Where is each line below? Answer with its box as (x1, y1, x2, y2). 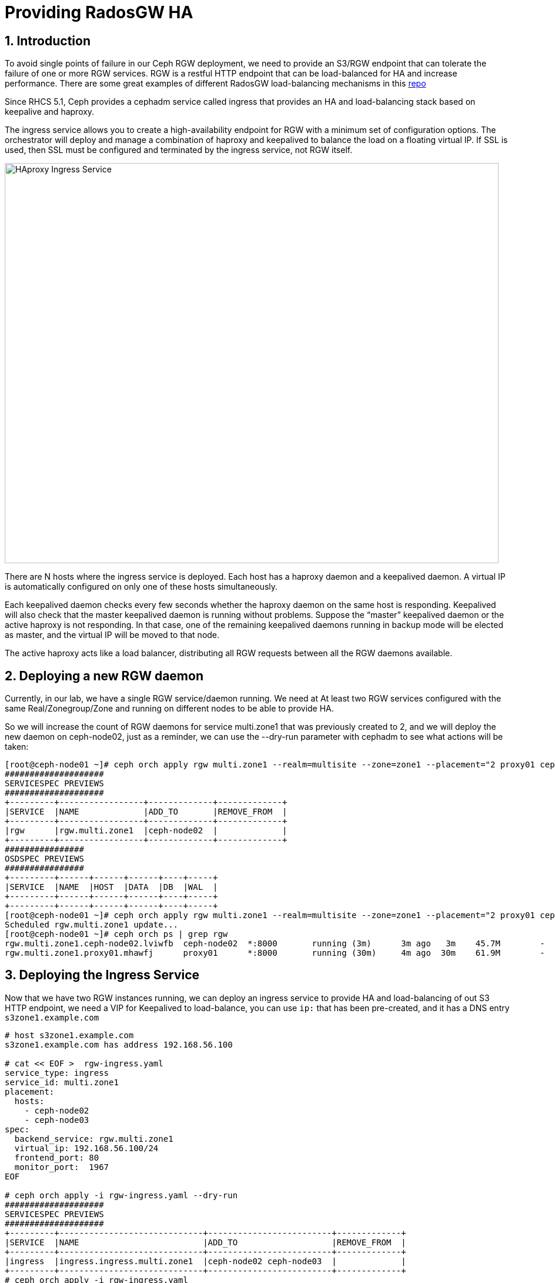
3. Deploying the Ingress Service (5, 968, 200, 983)
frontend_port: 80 (14, 1152, 99, 1162)
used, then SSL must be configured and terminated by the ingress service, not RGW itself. (5, 145, 353, 155)
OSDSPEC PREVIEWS (5, 854, 84, 864)
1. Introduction (5, 33, 91, 48)
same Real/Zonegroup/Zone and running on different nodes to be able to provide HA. (5, 703, 334, 714)
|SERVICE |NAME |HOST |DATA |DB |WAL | (5, 882, 218, 892)
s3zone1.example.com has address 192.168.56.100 (5, 1039, 233, 1049)
